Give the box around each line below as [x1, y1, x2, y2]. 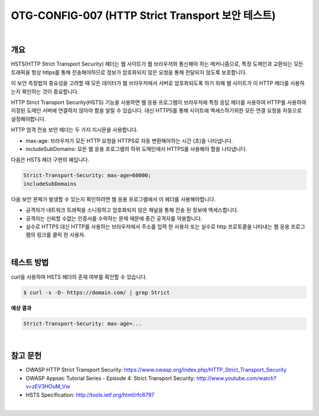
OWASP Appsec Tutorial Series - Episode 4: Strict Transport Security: [25, 375, 196, 382]
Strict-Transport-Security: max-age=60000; [23, 172, 152, 179]
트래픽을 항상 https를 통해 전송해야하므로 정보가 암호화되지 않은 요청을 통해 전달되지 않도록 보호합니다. [11, 69, 248, 76]
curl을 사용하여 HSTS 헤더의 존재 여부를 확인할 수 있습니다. [11, 273, 148, 280]
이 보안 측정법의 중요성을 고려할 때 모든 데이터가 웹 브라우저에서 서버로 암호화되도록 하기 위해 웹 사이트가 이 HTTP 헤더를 [11, 80, 289, 87]
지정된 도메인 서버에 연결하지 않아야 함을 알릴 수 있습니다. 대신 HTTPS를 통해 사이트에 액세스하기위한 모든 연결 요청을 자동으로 [11, 107, 302, 114]
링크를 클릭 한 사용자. [36, 231, 86, 238]
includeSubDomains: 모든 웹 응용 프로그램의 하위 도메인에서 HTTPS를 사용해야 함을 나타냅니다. [25, 145, 248, 152]
